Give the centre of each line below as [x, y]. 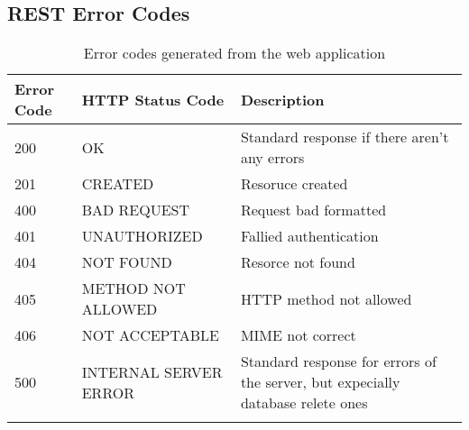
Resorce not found [298, 262]
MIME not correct [298, 335]
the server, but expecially [320, 382]
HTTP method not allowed [326, 298]
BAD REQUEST [136, 210]
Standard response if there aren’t [345, 137]
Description [282, 99]
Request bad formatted [313, 210]
